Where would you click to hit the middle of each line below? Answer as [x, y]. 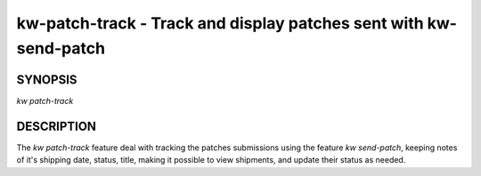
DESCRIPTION [57, 126]
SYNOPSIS [47, 80]
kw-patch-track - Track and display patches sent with [220, 23]
